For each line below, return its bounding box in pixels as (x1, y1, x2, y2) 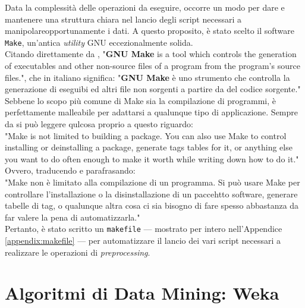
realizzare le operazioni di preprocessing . (5, 246, 150, 258)
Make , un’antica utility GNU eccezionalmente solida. (5, 36, 193, 48)
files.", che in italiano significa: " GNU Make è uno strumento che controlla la (5, 71, 290, 83)
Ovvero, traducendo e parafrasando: (5, 164, 136, 177)
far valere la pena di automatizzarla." (5, 210, 140, 223)
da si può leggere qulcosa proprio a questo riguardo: (5, 118, 194, 130)
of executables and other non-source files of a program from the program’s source (5, 59, 300, 72)
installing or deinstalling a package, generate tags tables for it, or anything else (5, 141, 293, 153)
